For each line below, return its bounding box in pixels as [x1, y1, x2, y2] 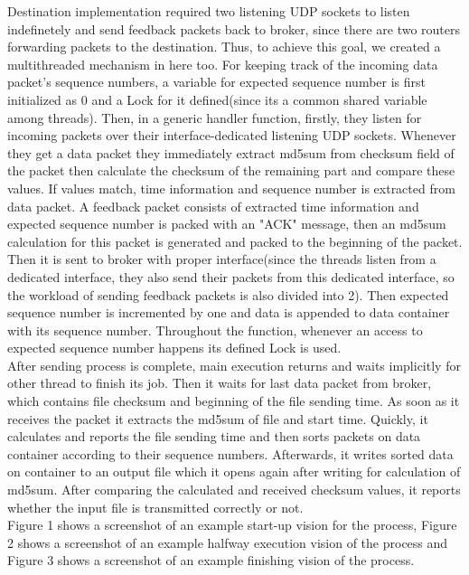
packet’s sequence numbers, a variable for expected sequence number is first [7, 72, 426, 91]
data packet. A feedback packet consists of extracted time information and [7, 196, 419, 215]
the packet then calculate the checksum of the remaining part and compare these [7, 161, 455, 180]
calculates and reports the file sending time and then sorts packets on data [7, 427, 421, 446]
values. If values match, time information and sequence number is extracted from [7, 178, 455, 197]
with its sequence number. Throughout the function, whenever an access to [7, 320, 423, 339]
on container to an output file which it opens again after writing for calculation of [7, 462, 461, 481]
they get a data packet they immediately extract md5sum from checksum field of [7, 143, 455, 162]
